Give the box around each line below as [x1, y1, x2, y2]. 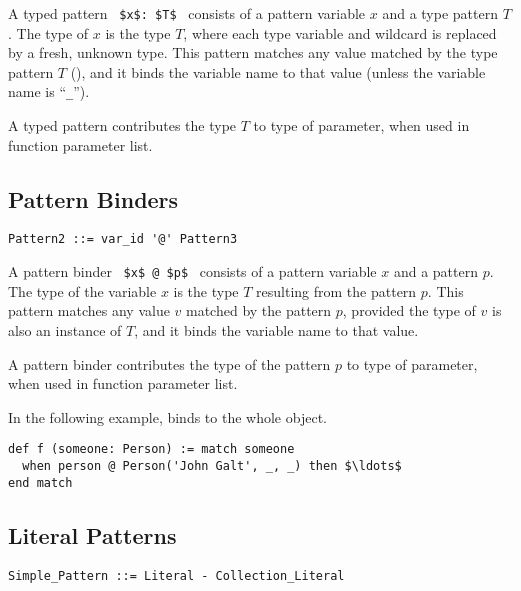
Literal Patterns [8, 519, 177, 550]
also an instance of [8, 319, 122, 340]
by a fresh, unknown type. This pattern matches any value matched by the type [8, 42, 498, 63]
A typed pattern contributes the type [8, 115, 237, 136]
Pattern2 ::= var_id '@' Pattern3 [8, 232, 238, 247]
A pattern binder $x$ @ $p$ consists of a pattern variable [8, 261, 377, 282]
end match [8, 475, 73, 490]
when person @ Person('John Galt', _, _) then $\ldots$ [22, 459, 402, 474]
